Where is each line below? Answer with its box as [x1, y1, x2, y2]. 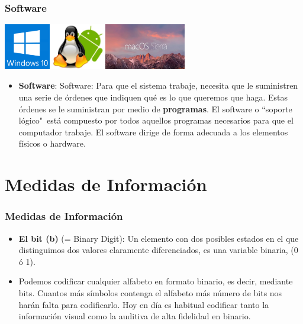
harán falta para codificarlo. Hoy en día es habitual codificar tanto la [18, 298, 269, 310]
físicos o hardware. [18, 137, 86, 150]
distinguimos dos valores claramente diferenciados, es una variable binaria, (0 [18, 244, 298, 256]
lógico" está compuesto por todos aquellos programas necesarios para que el [18, 114, 294, 127]
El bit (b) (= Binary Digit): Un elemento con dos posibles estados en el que [18, 232, 299, 244]
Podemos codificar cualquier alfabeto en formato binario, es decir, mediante [18, 275, 293, 287]
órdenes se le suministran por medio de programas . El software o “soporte [18, 102, 292, 115]
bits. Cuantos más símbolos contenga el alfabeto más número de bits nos [18, 286, 282, 299]
